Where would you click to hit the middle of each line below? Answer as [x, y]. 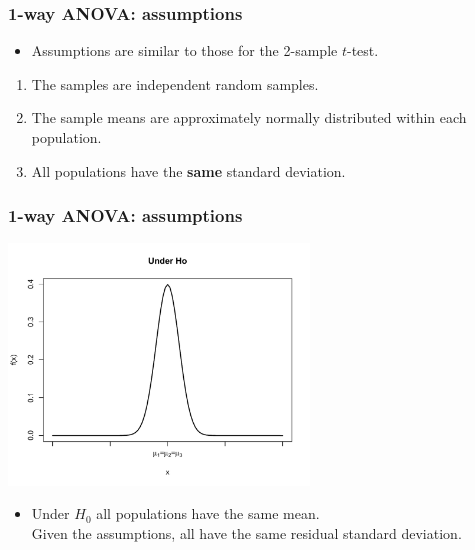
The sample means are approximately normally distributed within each [249, 117]
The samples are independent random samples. [175, 83]
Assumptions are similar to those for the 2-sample [184, 50]
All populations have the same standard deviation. [188, 170]
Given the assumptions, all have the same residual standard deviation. [246, 533]
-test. [362, 50]
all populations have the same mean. [208, 513]
